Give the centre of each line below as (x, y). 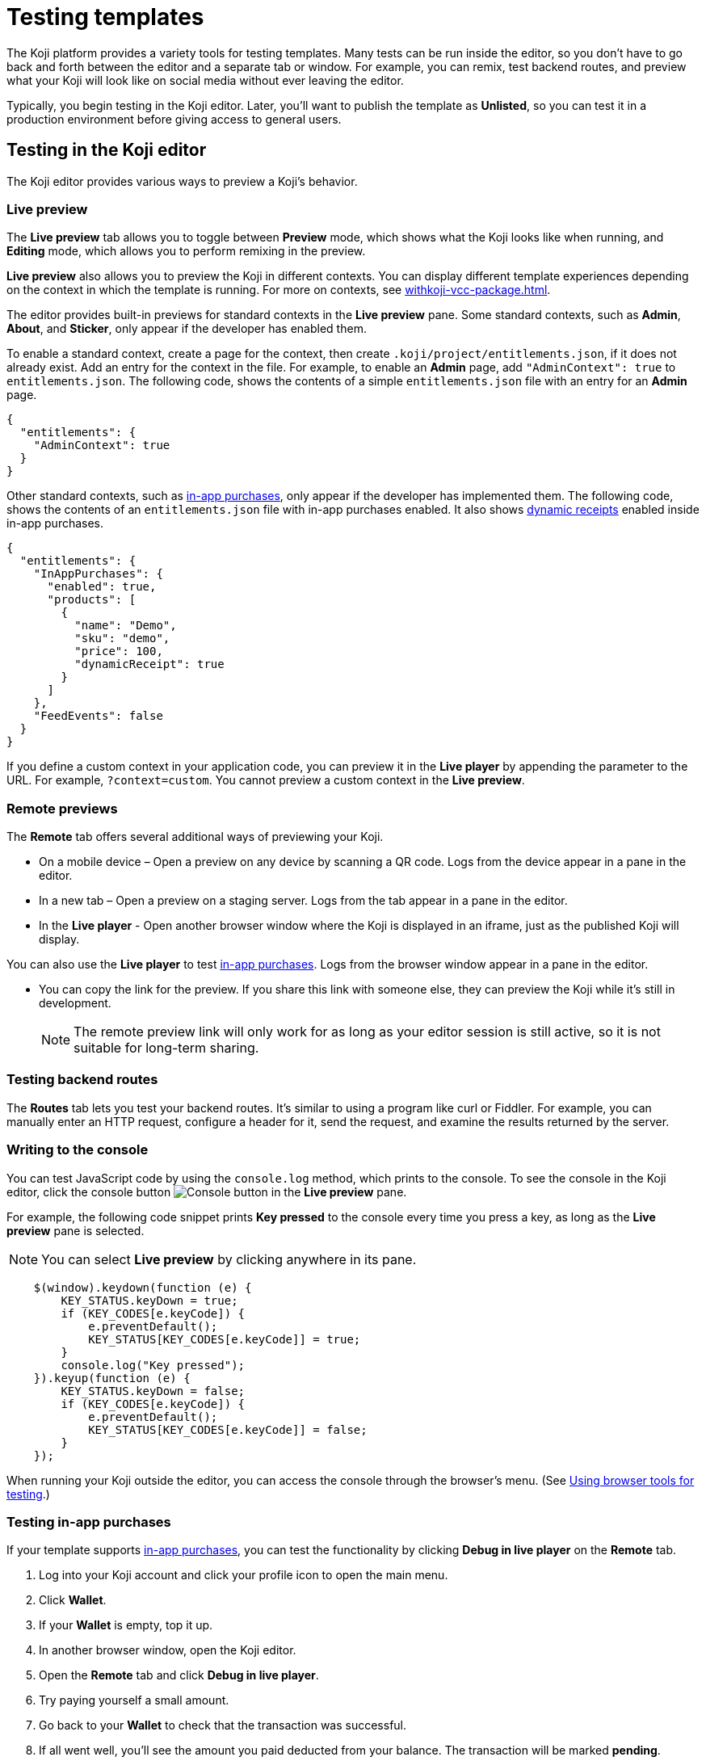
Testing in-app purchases (89, 1521)
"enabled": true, (102, 587)
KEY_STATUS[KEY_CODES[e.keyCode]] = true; (225, 1339)
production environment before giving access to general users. (174, 119)
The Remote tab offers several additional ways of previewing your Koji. (195, 837)
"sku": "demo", (122, 639)
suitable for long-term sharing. (166, 1048)
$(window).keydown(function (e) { (143, 1287)
